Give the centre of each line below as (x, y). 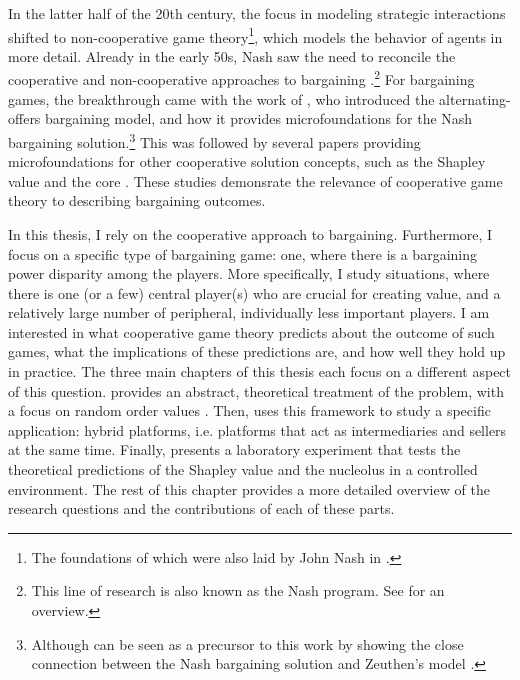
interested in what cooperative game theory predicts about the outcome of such (251, 331)
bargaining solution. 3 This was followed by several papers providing (214, 140)
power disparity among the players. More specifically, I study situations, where (249, 273)
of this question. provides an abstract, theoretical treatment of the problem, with (256, 390)
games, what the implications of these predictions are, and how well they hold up (257, 351)
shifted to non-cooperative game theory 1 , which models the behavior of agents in (255, 35)
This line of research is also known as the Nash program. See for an (238, 590)
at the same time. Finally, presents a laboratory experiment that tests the (234, 449)
